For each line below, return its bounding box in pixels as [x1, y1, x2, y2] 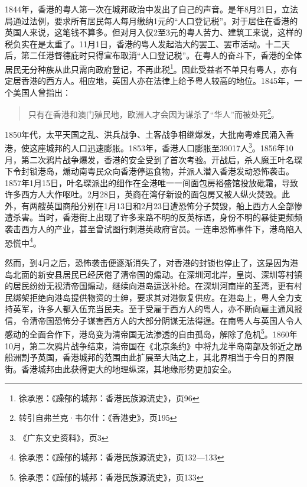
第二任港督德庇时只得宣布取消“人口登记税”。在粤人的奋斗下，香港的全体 [21, 49, 302, 61]
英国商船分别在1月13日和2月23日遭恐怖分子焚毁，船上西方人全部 [45, 199, 294, 212]
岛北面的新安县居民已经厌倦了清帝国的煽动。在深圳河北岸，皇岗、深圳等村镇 [5, 268, 302, 280]
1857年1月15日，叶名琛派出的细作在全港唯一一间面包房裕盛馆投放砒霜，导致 [5, 176, 298, 189]
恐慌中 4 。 [5, 235, 41, 249]
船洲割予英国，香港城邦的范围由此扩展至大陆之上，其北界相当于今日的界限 [5, 351, 294, 363]
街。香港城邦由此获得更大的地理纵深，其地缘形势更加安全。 [5, 362, 236, 375]
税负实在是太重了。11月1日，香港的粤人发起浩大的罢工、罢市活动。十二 [5, 37, 282, 50]
